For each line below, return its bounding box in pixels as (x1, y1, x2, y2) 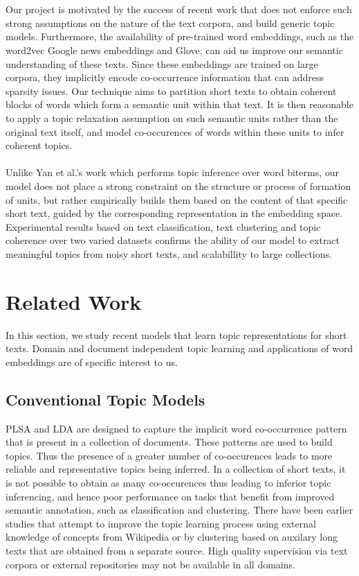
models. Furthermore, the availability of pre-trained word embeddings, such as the (6, 29, 354, 44)
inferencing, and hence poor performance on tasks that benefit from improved (6, 489, 335, 503)
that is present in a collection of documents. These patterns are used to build (6, 435, 333, 449)
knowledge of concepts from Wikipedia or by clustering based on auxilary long (6, 530, 338, 544)
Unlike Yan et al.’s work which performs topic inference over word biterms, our (6, 165, 339, 180)
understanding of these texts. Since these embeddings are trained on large (6, 56, 318, 71)
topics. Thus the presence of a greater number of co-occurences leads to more (6, 448, 333, 462)
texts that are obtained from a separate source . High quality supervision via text (6, 543, 348, 557)
